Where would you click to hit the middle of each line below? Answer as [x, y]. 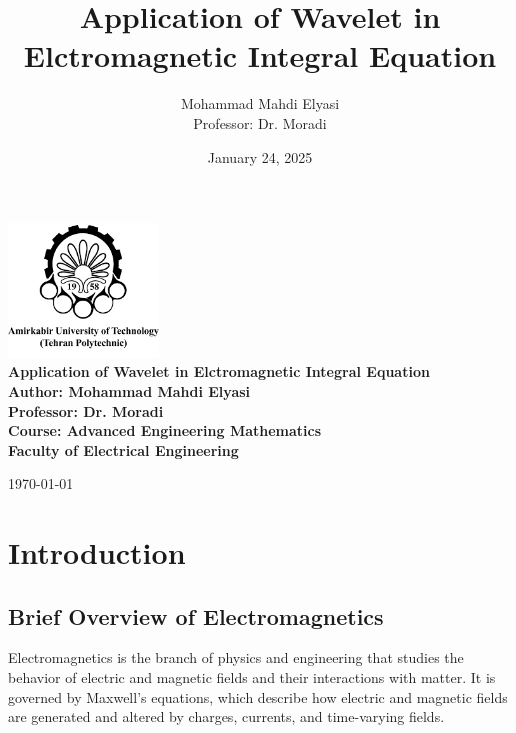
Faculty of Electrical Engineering [123, 449]
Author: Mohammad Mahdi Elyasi [129, 390]
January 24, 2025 [260, 156]
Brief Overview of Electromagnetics [196, 615]
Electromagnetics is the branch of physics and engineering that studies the [236, 657]
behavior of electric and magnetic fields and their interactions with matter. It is [252, 677]
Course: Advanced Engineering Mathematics [165, 430]
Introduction [97, 552]
